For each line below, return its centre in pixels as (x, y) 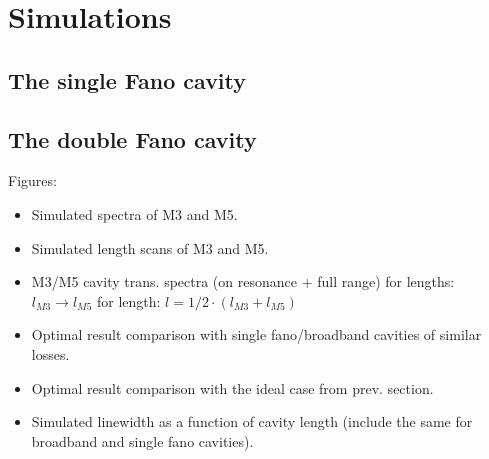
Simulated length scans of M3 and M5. (150, 247)
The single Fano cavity (127, 79)
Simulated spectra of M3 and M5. (134, 213)
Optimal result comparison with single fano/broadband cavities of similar (256, 334)
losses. (50, 353)
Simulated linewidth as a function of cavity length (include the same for (252, 421)
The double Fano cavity (132, 138)
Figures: (32, 180)
